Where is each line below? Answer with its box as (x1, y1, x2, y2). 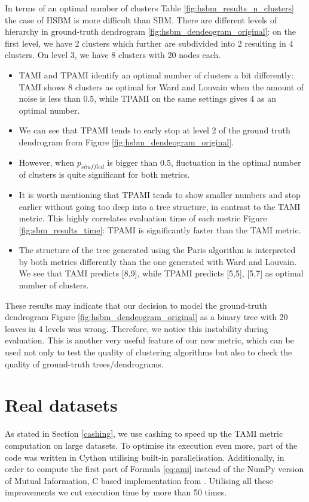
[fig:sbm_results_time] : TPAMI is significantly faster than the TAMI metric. (19, 223, 301, 236)
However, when (19, 156, 74, 168)
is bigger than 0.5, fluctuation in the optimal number (107, 156, 301, 168)
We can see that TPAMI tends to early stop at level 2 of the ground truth (19, 124, 290, 136)
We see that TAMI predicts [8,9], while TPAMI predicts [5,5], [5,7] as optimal (19, 267, 304, 279)
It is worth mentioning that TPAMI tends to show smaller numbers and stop (19, 188, 301, 200)
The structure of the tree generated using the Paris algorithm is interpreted (19, 244, 296, 256)
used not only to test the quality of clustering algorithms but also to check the (5, 346, 292, 358)
